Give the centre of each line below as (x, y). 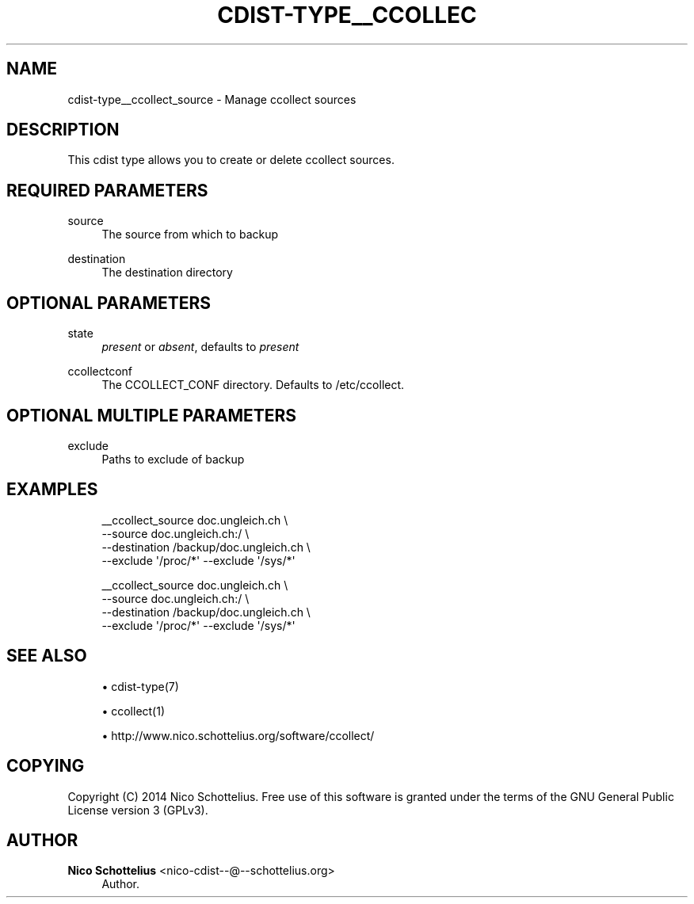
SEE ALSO (47, 656)
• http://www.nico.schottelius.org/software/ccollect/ (238, 735)
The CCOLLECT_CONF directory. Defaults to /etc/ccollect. (253, 385)
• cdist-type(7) (140, 686)
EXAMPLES (52, 490)
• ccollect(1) (133, 711)
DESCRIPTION (63, 130)
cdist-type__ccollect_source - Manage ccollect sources (212, 99)
